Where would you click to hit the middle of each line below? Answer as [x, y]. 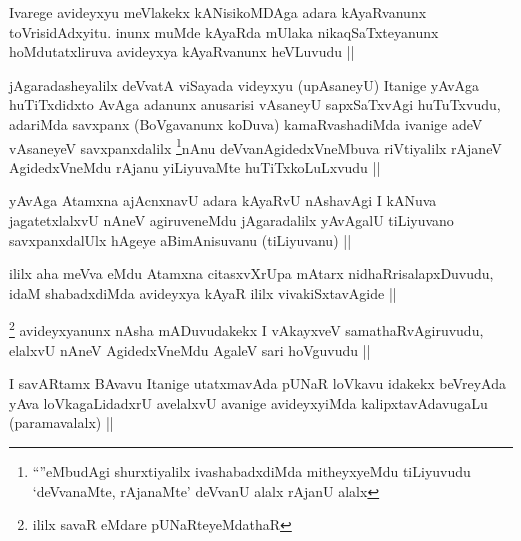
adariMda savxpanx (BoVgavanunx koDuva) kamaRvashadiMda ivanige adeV [246, 123]
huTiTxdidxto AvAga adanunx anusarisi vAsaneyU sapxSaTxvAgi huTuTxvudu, [255, 104]
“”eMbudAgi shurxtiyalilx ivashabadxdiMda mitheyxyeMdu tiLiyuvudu [251, 471]
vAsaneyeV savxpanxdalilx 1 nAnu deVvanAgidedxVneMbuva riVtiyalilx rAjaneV [255, 146]
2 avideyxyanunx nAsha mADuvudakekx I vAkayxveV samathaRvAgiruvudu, [246, 329]
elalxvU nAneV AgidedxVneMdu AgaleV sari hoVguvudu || [190, 349]
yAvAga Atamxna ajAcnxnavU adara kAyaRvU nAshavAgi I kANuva [223, 200]
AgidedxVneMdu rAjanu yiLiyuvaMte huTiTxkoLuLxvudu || [195, 166]
